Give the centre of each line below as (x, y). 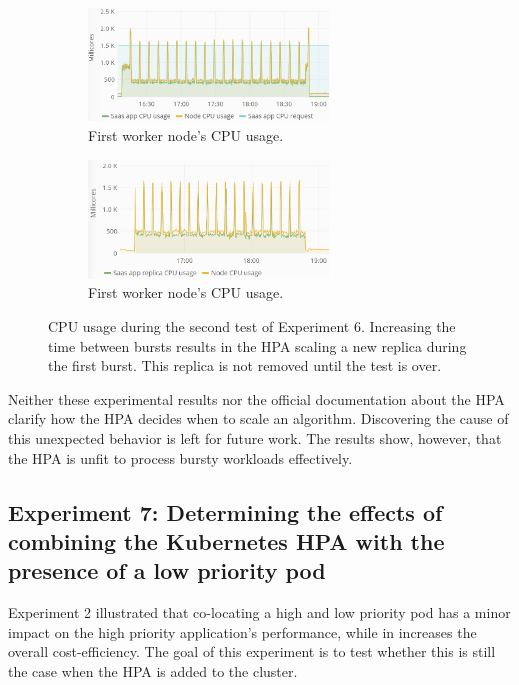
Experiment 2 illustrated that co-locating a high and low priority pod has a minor (259, 612)
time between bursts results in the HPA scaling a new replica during (257, 345)
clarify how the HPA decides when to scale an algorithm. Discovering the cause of (258, 418)
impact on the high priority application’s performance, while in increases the (242, 631)
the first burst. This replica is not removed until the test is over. (245, 365)
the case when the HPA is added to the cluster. (153, 670)
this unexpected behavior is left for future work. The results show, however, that (255, 438)
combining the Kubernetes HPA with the (226, 541)
